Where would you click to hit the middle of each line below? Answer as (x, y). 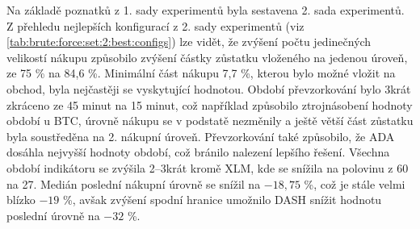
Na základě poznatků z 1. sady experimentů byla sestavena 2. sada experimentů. (206, 10)
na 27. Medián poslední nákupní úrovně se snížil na (134, 183)
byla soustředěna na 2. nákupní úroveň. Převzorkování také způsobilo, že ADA (201, 136)
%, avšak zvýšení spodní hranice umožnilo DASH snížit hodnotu (223, 200)
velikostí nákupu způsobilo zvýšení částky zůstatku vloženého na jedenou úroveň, (207, 57)
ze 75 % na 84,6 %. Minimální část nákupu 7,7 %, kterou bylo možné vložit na (201, 73)
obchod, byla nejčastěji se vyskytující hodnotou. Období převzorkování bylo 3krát (209, 88)
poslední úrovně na (53, 215)
